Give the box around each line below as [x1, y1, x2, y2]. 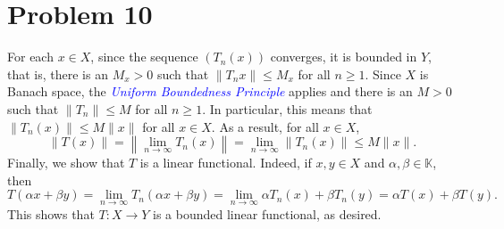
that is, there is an [7, 64, 108, 83]
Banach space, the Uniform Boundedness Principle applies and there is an [7, 82, 413, 101]
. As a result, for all [211, 117, 319, 135]
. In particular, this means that [202, 99, 373, 118]
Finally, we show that [7, 153, 125, 172]
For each [7, 47, 54, 66]
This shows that [7, 204, 95, 223]
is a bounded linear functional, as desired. [153, 204, 382, 223]
